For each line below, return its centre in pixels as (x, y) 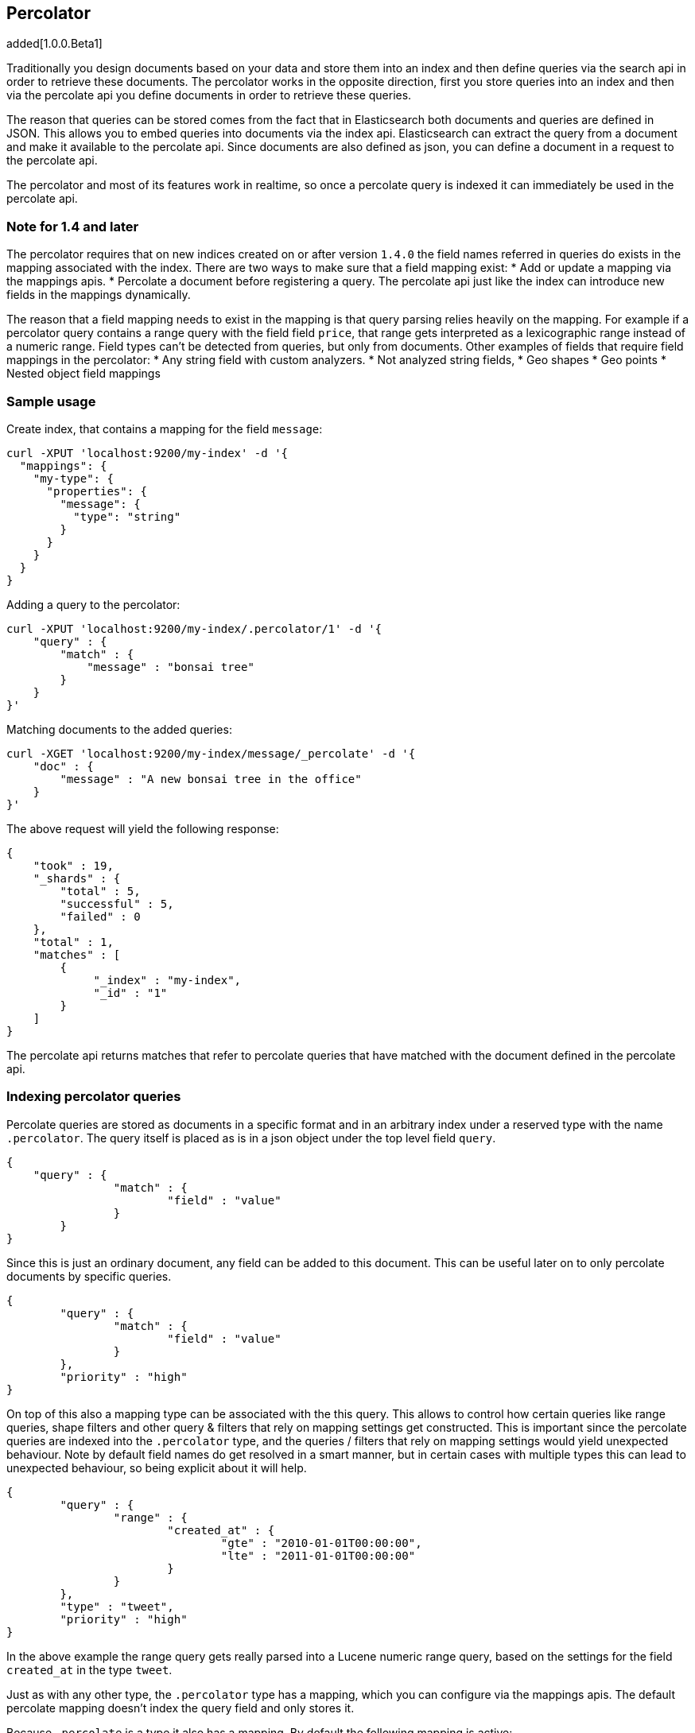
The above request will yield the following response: (143, 828)
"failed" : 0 (100, 916)
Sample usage (51, 401)
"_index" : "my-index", (167, 980)
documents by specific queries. (89, 1276)
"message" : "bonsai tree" (171, 667)
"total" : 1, (73, 942)
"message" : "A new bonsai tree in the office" (211, 779)
